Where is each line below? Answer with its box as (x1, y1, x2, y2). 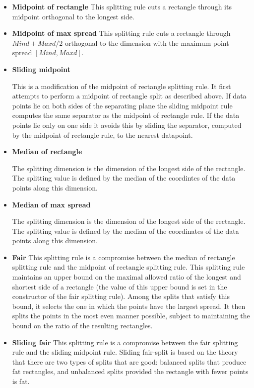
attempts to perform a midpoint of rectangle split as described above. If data (12, 91, 247, 101)
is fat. (12, 376, 30, 386)
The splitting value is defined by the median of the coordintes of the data (12, 173, 236, 183)
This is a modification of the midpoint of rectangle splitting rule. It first (12, 81, 231, 91)
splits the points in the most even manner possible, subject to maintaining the (12, 310, 250, 321)
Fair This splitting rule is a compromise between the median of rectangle (12, 252, 235, 262)
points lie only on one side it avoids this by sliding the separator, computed (12, 119, 242, 130)
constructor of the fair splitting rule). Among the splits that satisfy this (12, 291, 230, 301)
